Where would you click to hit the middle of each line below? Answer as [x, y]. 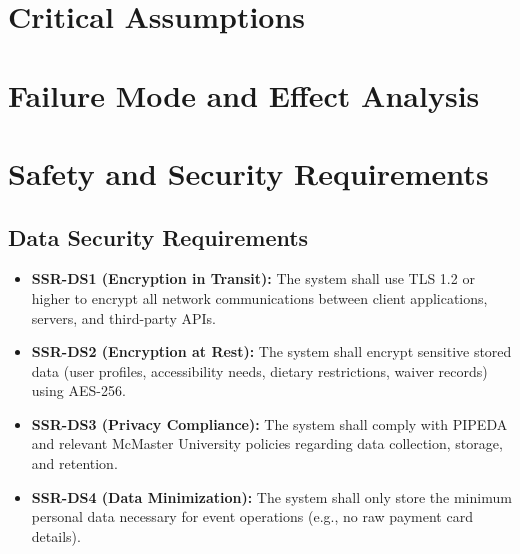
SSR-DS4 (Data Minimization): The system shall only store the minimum [271, 496]
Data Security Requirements [158, 236]
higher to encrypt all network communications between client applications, [259, 297]
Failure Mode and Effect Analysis [244, 94]
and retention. [74, 463]
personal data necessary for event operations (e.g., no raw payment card [252, 516]
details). [56, 535]
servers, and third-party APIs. [123, 317]
